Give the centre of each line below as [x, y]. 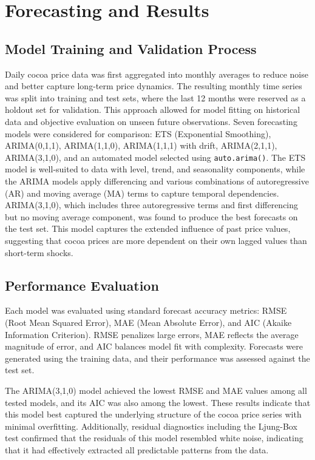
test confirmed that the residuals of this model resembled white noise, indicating [154, 438]
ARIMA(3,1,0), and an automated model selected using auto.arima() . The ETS [155, 157]
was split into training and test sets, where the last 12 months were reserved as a [155, 97]
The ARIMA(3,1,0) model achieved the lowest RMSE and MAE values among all [156, 390]
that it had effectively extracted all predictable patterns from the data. [137, 449]
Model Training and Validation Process [131, 48]
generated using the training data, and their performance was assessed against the [157, 358]
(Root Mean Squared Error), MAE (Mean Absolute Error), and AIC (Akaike [148, 322]
